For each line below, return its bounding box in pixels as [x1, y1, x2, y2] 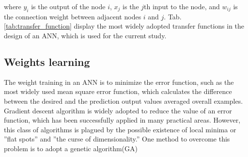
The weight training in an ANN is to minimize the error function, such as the [4, 77, 234, 87]
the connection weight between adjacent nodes [4, 11, 141, 21]
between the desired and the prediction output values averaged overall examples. [4, 95, 243, 106]
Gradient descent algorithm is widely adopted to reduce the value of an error [4, 105, 232, 115]
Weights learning [4, 54, 90, 69]
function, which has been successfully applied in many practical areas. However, [4, 115, 241, 125]
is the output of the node [31, 1, 106, 11]
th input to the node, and [144, 1, 220, 11]
